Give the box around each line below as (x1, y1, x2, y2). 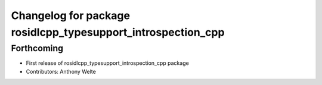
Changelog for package (11, 9, 131, 22)
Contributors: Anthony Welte (26, 68, 97, 75)
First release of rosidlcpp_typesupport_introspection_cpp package (26, 59, 189, 67)
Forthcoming (11, 43, 64, 53)
